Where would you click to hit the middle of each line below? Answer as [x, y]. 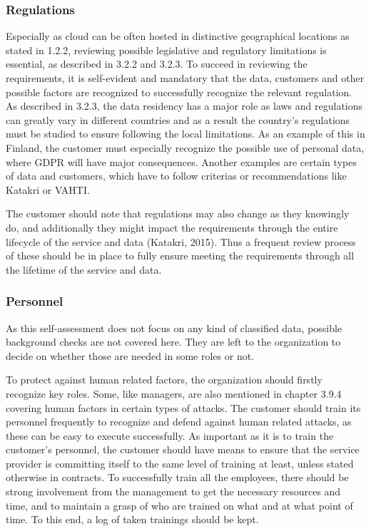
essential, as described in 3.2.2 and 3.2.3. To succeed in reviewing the [157, 64]
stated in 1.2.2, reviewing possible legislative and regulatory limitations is [166, 50]
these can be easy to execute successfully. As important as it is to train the [170, 435]
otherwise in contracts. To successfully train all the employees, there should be [177, 477]
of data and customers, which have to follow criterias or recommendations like [176, 176]
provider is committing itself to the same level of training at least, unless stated [180, 463]
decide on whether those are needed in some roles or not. [130, 355]
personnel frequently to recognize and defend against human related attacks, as [179, 422]
